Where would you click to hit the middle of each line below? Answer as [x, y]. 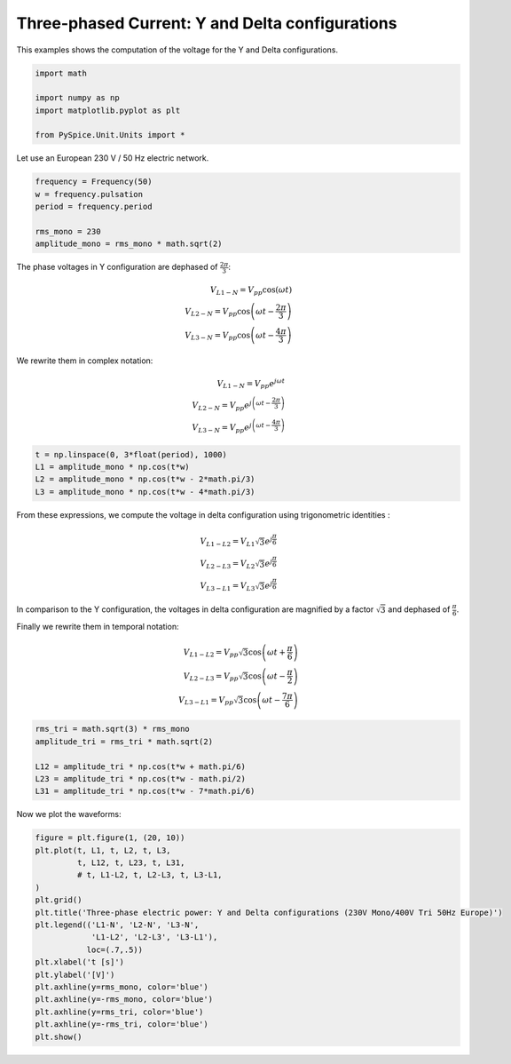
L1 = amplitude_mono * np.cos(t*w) [112, 467]
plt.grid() [59, 900]
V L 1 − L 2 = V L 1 [228, 543]
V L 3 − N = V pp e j [222, 428]
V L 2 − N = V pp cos [218, 312]
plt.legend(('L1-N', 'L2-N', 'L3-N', [117, 925]
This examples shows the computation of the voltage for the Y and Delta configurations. [177, 50]
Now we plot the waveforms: [69, 814]
